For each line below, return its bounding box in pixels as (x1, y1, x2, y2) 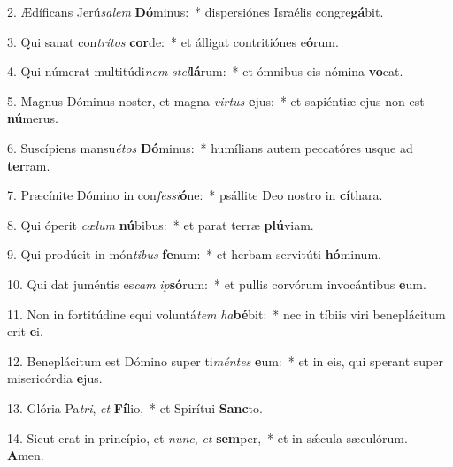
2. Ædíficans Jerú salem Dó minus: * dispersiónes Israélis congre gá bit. (7, 3, 384, 20)
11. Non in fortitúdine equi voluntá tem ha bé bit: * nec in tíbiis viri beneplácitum (7, 304, 446, 323)
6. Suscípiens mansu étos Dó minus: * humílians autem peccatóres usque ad (7, 138, 413, 157)
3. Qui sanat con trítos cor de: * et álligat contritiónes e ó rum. (7, 32, 339, 50)
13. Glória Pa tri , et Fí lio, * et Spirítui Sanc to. (7, 398, 263, 417)
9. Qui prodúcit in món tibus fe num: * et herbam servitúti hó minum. (7, 245, 381, 264)
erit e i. (7, 322, 43, 341)
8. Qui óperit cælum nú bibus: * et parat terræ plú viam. (7, 215, 314, 233)
